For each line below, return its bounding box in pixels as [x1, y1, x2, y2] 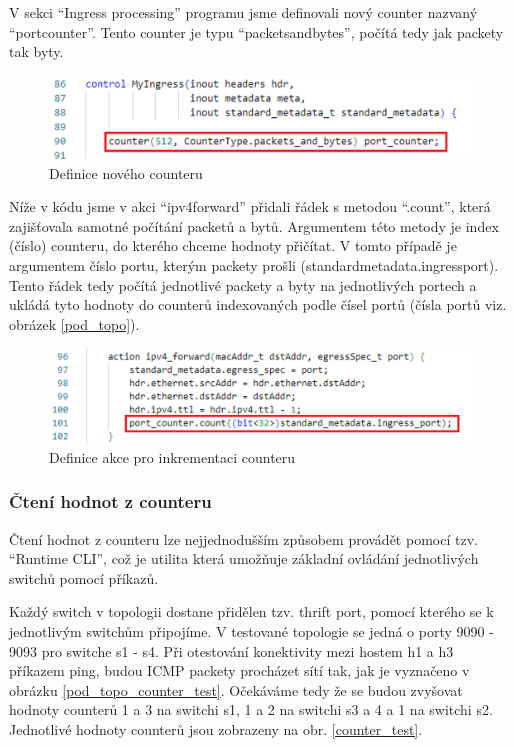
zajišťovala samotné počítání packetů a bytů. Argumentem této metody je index [9, 215, 499, 236]
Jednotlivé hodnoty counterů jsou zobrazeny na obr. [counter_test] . [9, 718, 423, 739]
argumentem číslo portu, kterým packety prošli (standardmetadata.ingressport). [9, 254, 499, 275]
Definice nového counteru [49, 162, 203, 183]
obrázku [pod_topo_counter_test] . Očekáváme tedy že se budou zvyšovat [9, 679, 463, 700]
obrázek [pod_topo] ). [9, 313, 140, 334]
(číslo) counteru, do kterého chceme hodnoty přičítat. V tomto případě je [9, 235, 457, 256]
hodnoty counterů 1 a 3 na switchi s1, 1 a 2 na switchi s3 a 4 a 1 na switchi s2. [9, 699, 493, 720]
